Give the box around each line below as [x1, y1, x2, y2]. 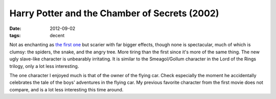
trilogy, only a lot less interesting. [9, 63, 79, 69]
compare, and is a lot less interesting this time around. [9, 86, 124, 92]
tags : [9, 32, 21, 38]
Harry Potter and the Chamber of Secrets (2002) [9, 8, 219, 19]
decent [50, 32, 65, 38]
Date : [9, 25, 21, 31]
